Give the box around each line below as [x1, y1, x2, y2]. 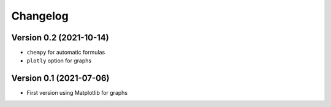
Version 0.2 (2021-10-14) [11, 32, 110, 43]
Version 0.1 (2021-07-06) [11, 73, 110, 84]
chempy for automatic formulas [26, 49, 105, 56]
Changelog [11, 9, 69, 23]
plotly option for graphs [26, 57, 92, 64]
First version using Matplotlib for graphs [26, 89, 128, 97]
